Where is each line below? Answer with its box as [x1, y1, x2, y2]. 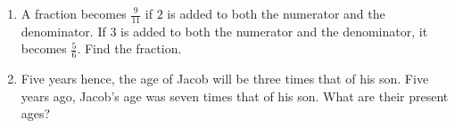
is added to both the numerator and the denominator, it [120, 21, 428, 40]
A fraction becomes [21, 4, 127, 22]
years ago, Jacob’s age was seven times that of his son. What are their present [21, 86, 449, 105]
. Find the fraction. [77, 39, 182, 58]
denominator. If [21, 21, 106, 40]
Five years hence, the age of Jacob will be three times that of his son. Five [21, 69, 429, 88]
